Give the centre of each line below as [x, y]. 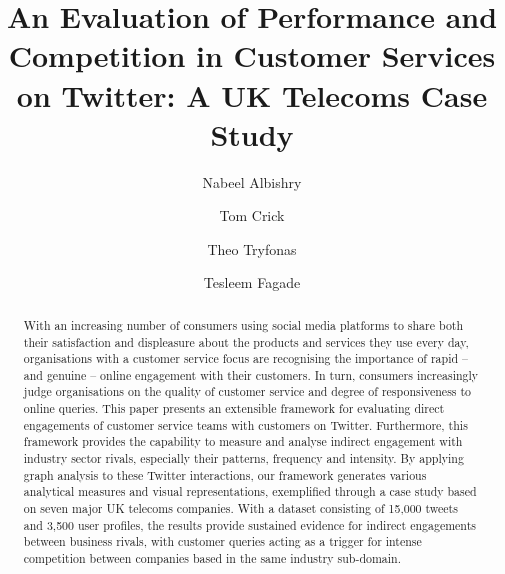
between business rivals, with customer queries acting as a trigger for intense [222, 541]
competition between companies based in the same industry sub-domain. [212, 558]
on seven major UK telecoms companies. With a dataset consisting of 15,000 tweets [240, 508]
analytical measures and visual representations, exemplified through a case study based [250, 491]
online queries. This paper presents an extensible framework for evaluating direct [234, 408]
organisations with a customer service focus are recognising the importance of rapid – [245, 358]
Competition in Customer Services [252, 55]
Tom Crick [252, 215]
